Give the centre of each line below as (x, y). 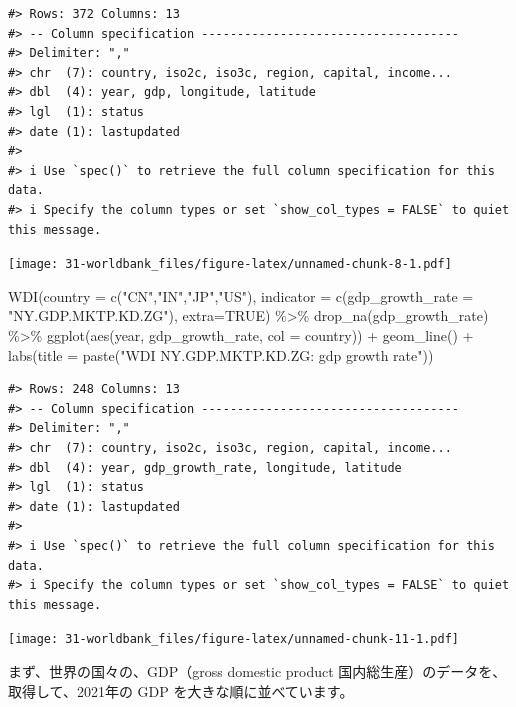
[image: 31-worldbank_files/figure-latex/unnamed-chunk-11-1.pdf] (234, 639)
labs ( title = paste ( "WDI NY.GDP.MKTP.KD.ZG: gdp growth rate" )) (221, 354)
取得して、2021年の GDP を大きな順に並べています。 (181, 690)
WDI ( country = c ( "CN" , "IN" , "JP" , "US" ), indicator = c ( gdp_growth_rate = (241, 295)
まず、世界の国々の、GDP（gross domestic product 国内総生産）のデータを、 (257, 670)
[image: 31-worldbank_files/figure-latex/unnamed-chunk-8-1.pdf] (230, 264)
